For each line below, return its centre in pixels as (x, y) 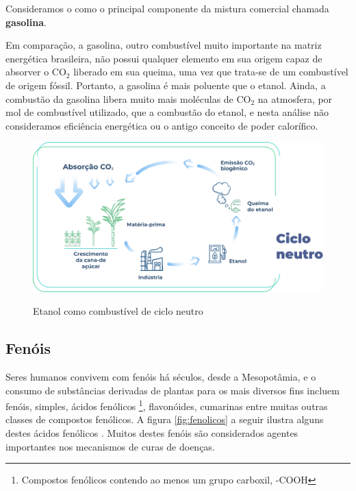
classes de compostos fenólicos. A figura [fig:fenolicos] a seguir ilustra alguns (165, 419)
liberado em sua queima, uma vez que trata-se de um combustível (211, 72)
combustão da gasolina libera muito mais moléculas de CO (128, 98)
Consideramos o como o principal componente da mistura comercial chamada (167, 8)
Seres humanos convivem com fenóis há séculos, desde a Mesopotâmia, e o (161, 376)
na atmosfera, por (295, 98)
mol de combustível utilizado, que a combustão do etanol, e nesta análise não (167, 112)
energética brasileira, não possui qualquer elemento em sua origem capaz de (164, 58)
